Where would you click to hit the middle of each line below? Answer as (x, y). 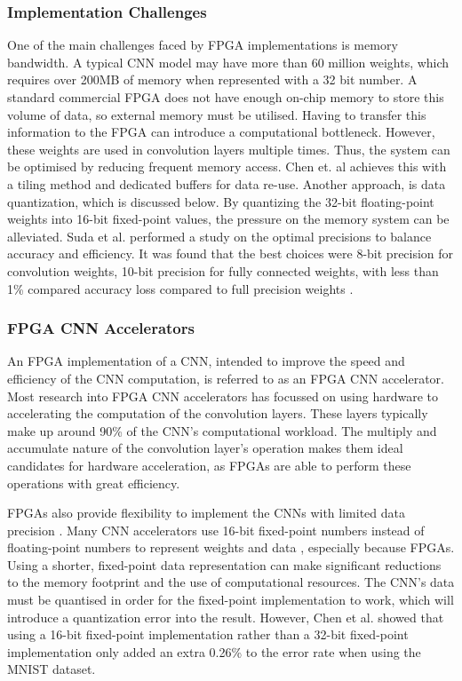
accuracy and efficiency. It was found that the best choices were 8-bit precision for (231, 253)
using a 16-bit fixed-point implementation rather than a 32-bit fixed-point (208, 634)
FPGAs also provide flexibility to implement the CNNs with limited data (206, 513)
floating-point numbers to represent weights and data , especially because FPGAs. (231, 547)
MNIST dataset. (52, 669)
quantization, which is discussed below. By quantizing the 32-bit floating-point (221, 201)
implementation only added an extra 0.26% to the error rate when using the (214, 651)
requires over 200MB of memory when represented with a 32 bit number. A (212, 79)
